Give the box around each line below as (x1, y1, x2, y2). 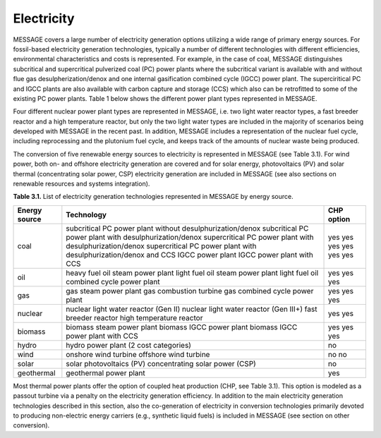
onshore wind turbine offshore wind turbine (66, 349, 210, 359)
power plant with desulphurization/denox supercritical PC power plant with (66, 232, 314, 242)
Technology (66, 209, 107, 219)
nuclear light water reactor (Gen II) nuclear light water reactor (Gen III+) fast (66, 304, 317, 314)
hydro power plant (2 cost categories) (66, 340, 192, 350)
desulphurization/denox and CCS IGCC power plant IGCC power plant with (66, 250, 313, 260)
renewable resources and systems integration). (13, 180, 150, 188)
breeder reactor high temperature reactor (66, 312, 203, 322)
